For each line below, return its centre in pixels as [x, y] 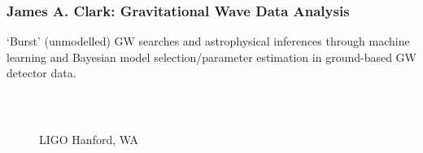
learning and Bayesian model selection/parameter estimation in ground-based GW [211, 57]
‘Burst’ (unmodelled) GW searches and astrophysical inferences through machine [208, 41]
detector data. [41, 73]
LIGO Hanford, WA [89, 139]
